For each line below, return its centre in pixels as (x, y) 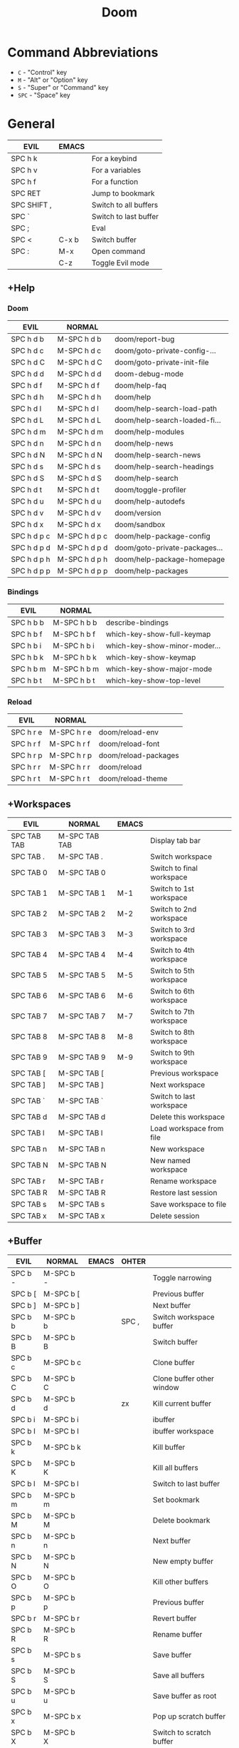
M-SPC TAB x (81, 1215)
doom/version (138, 513)
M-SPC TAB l (80, 1133)
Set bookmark (176, 1500)
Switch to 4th (172, 950)
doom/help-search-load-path (166, 409)
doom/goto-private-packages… (169, 548)
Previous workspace (185, 1073)
